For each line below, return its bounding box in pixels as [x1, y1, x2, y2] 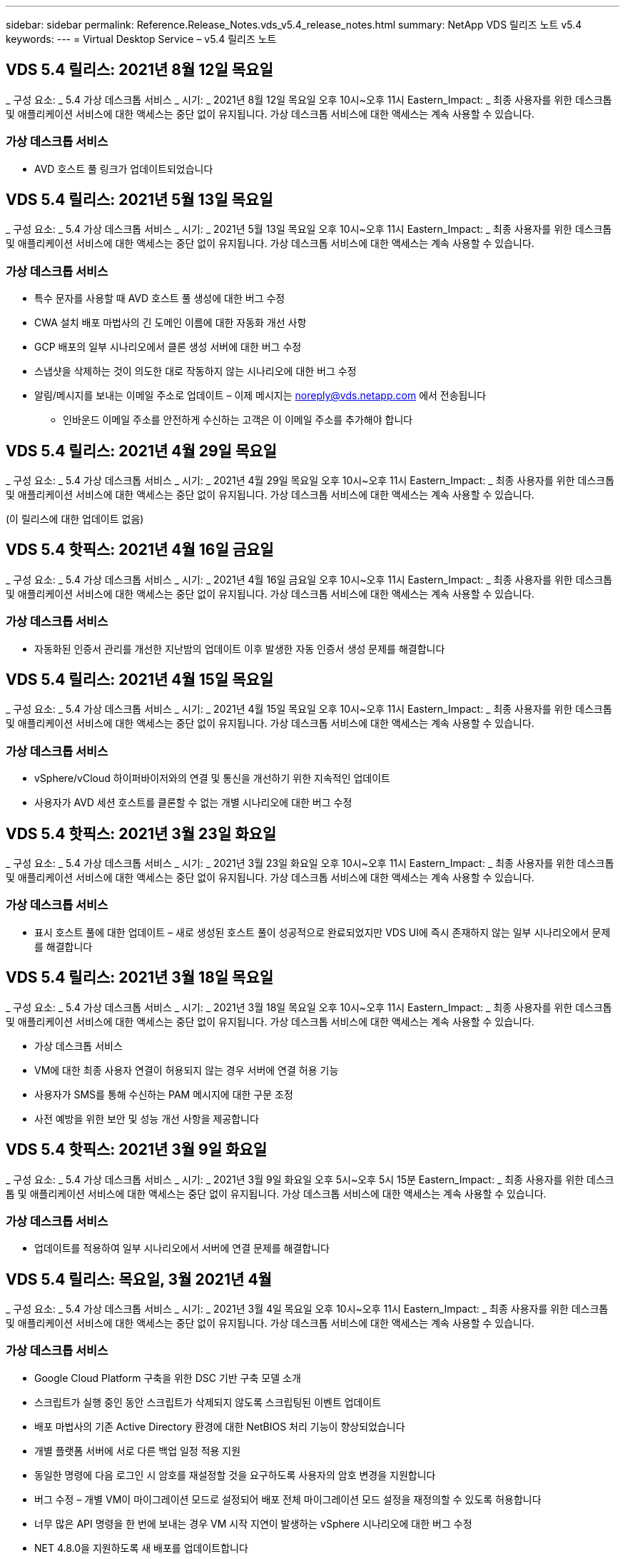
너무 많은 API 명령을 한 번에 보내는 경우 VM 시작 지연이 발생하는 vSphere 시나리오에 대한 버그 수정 [34, 1517, 472, 1530]
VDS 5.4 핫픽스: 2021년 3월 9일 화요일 [6, 1141, 267, 1159]
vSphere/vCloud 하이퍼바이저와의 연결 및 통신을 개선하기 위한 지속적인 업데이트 [34, 772, 390, 785]
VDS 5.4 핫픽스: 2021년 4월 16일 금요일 [6, 541, 274, 559]
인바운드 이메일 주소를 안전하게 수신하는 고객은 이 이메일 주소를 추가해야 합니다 [63, 413, 413, 426]
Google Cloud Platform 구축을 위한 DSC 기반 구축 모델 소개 [34, 1371, 301, 1384]
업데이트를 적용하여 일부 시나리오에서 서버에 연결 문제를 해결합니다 [34, 1242, 330, 1255]
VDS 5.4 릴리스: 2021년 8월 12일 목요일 [6, 61, 273, 79]
